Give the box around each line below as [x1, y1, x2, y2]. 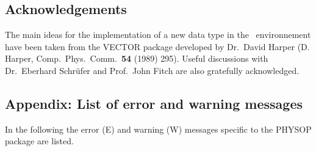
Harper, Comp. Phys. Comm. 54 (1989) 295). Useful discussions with [5, 52, 268, 65]
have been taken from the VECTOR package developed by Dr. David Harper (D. [5, 40, 310, 53]
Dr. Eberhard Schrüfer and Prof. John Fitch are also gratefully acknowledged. [5, 64, 300, 76]
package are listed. [5, 134, 74, 147]
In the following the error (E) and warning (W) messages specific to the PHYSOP [5, 122, 312, 135]
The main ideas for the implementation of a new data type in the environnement [5, 28, 311, 41]
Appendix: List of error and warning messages [5, 94, 303, 112]
